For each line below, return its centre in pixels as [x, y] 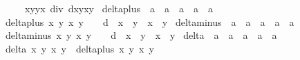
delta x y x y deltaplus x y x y [79, 48]
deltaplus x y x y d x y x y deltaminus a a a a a [150, 21]
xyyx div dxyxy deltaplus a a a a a [119, 8]
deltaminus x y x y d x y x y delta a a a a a [141, 35]
